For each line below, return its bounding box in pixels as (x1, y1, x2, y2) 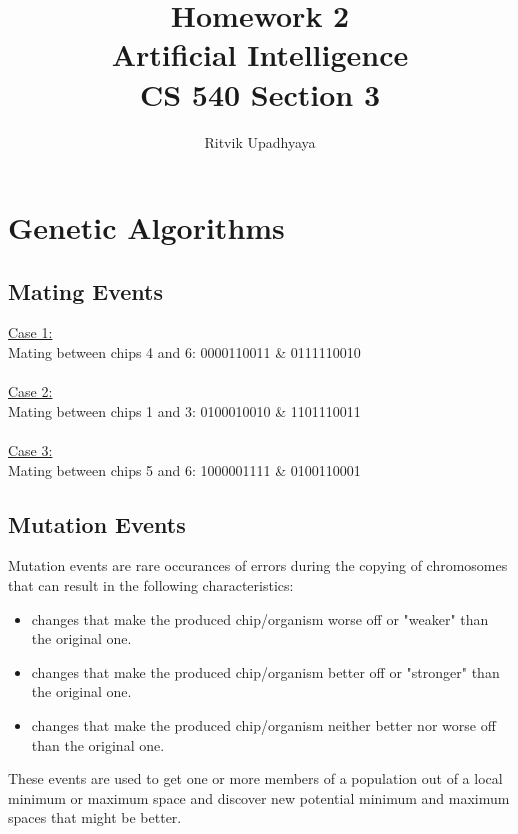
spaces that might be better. (8, 807, 182, 828)
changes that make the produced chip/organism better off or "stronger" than (31, 661, 500, 682)
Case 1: (8, 322, 53, 343)
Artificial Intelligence (111, 34, 409, 75)
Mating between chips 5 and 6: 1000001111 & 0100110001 (8, 459, 361, 480)
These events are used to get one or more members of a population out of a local (8, 768, 503, 789)
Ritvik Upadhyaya (204, 131, 316, 152)
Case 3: (8, 440, 53, 461)
